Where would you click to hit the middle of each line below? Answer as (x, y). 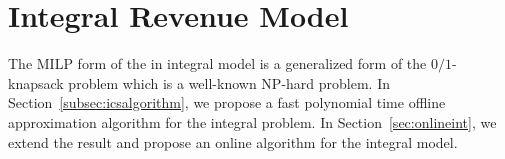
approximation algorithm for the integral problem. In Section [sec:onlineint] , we (252, 121)
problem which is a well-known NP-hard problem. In (229, 82)
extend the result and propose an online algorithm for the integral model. (233, 141)
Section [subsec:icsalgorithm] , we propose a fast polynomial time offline (227, 102)
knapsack (36, 82)
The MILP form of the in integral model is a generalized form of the (217, 63)
